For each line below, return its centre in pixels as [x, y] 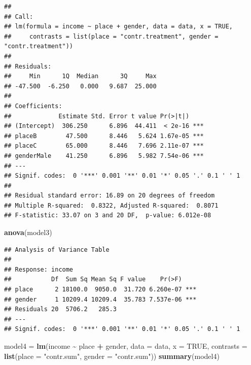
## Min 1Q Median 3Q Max [80, 76]
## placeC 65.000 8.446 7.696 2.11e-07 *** [104, 146]
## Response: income [39, 269]
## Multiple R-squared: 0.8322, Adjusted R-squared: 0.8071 [111, 205]
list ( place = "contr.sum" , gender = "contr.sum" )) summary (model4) [112, 356]
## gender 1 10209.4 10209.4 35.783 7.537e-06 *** [100, 299]
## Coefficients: [33, 106]
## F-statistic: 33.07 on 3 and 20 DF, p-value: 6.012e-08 [108, 215]
